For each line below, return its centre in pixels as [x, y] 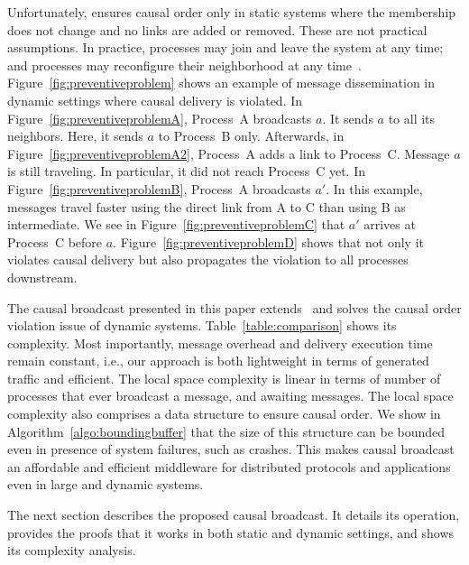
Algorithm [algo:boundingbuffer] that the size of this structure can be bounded [226, 431]
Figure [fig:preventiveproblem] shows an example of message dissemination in [221, 83]
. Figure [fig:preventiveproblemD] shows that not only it [268, 241]
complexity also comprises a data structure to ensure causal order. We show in [224, 414]
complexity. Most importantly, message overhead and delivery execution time [220, 343]
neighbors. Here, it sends [75, 136]
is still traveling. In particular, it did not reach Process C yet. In [186, 171]
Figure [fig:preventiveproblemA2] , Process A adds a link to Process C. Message [229, 153]
